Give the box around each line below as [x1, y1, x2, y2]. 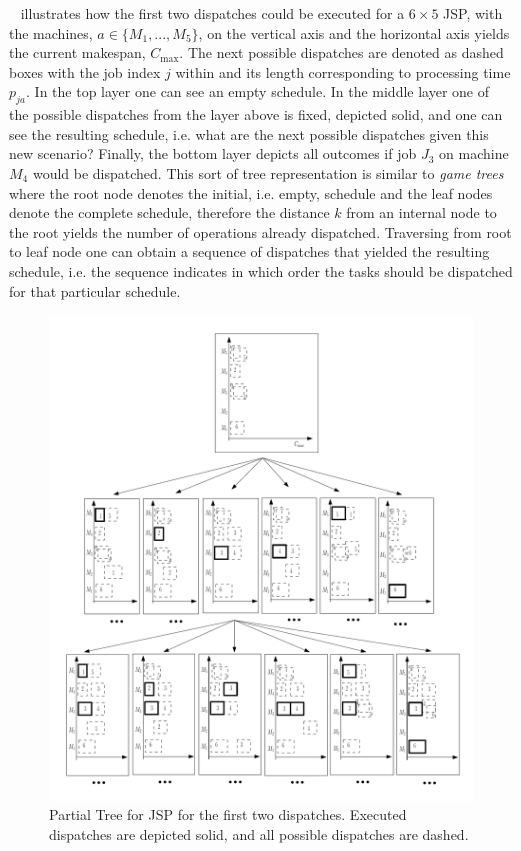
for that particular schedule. [9, 280, 181, 301]
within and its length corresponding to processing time [175, 61, 511, 82]
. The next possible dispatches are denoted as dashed [179, 42, 504, 63]
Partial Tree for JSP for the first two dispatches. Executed [49, 804, 407, 825]
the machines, [9, 22, 93, 43]
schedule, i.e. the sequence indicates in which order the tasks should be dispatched [9, 260, 513, 281]
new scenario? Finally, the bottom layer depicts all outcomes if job [9, 143, 417, 164]
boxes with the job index [9, 61, 161, 82]
